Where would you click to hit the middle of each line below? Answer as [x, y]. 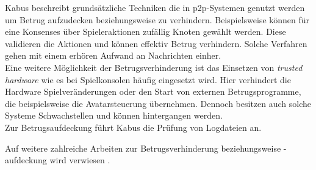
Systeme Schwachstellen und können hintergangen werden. [114, 115]
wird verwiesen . [80, 160]
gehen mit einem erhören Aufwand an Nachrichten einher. [113, 55]
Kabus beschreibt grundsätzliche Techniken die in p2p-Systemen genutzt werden [155, 7]
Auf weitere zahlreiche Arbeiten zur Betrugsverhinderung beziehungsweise [143, 148]
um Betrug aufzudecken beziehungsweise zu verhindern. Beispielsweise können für [157, 19]
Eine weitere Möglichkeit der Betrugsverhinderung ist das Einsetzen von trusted [154, 67]
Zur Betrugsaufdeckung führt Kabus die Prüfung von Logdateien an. [133, 127]
